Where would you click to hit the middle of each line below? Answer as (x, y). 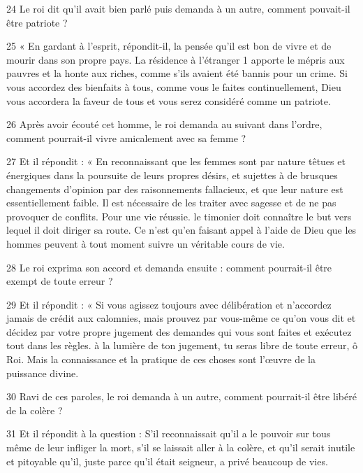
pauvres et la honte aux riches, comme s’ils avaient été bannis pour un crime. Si (177, 73)
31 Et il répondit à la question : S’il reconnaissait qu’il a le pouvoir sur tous (169, 433)
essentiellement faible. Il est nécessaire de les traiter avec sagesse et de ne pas (171, 203)
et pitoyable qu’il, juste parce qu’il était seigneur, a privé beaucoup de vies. (167, 461)
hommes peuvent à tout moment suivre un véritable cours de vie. (146, 243)
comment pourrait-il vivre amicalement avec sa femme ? (126, 137)
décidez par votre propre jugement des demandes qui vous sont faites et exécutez (179, 331)
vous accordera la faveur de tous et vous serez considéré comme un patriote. (169, 100)
